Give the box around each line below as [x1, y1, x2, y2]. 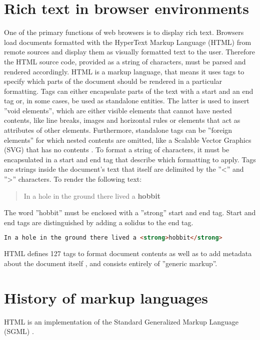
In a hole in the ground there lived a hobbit [23, 190, 161, 201]
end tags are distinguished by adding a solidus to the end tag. [4, 217, 193, 227]
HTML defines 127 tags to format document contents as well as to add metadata [4, 248, 252, 259]
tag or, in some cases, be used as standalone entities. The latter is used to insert [4, 95, 249, 106]
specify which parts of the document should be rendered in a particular [4, 76, 222, 86]
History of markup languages [4, 287, 208, 308]
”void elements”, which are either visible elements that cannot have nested [4, 105, 232, 115]
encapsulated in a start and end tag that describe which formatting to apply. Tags [4, 154, 256, 164]
